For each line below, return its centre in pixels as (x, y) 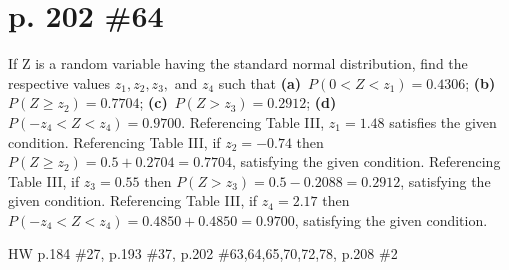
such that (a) (260, 82)
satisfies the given (443, 121)
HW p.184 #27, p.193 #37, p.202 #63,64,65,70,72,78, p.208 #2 (203, 253)
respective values (59, 82)
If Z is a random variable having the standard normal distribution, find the (238, 63)
